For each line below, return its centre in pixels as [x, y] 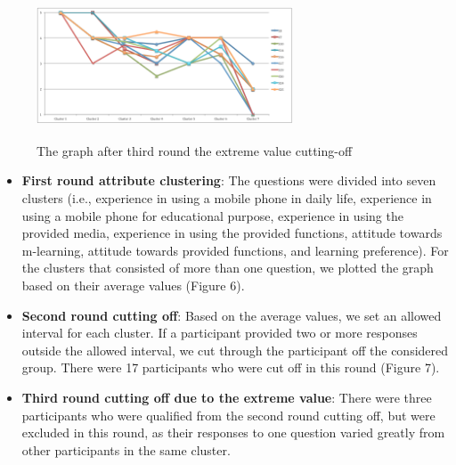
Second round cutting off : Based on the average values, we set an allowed [232, 315]
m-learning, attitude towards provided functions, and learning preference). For [235, 250]
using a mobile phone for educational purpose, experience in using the [212, 215]
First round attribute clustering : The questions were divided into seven [229, 180]
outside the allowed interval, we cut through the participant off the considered [235, 350]
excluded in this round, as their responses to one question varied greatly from [233, 432]
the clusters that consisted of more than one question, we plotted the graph [228, 268]
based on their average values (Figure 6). [133, 285]
